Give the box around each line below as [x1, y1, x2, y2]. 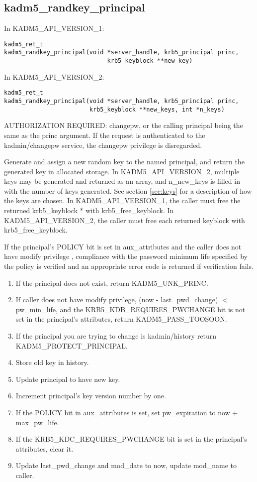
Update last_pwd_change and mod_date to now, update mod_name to [15, 460, 237, 471]
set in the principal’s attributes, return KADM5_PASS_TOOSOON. [15, 314, 227, 324]
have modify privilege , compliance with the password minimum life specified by [4, 251, 248, 261]
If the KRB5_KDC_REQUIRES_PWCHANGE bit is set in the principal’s [15, 434, 247, 444]
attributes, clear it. [15, 443, 74, 454]
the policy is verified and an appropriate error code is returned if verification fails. [4, 261, 254, 271]
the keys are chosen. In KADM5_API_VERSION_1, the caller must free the [4, 195, 241, 206]
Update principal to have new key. [15, 373, 120, 384]
